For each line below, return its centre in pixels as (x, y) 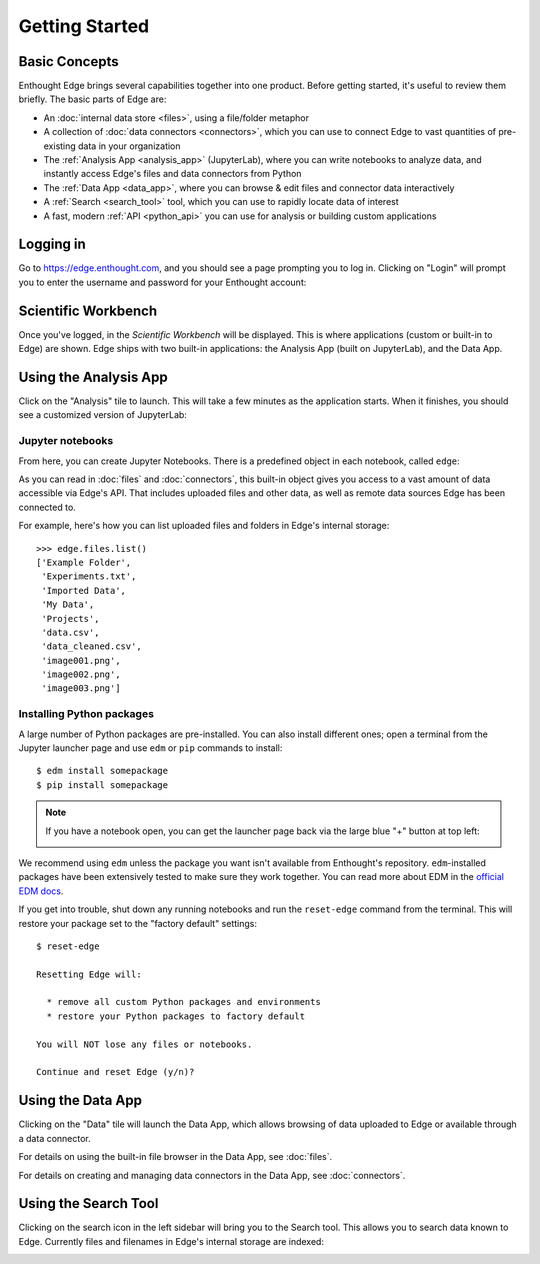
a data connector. (55, 1138)
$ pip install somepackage (102, 784)
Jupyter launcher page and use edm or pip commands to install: (150, 748)
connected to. (47, 507)
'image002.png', (81, 674)
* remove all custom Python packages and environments (184, 1002)
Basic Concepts (68, 61)
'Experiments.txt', (89, 576)
